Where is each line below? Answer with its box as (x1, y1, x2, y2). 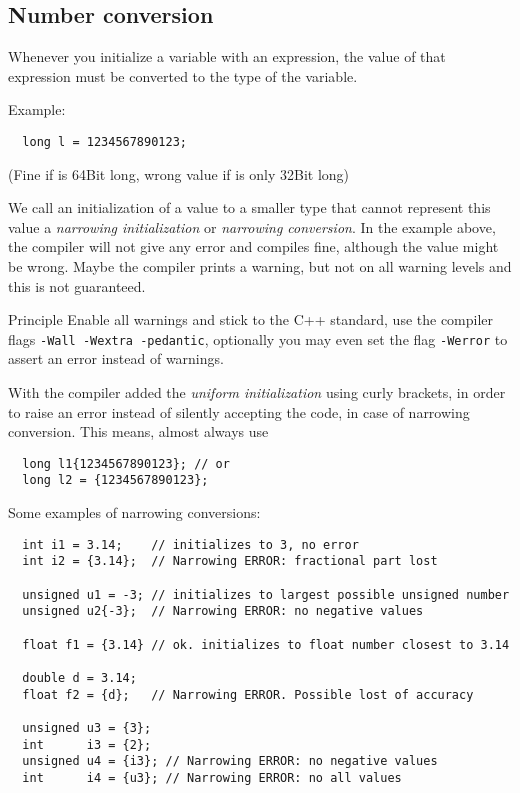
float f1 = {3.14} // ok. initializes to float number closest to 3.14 (22, 637, 510, 652)
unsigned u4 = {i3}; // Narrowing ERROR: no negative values (22, 754, 438, 769)
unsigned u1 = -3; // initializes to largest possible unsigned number (22, 587, 510, 602)
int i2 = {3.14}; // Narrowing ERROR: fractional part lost (22, 554, 438, 569)
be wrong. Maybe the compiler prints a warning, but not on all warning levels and (8, 256, 512, 277)
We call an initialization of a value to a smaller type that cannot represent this (8, 197, 491, 218)
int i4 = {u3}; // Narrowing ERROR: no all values (22, 770, 402, 785)
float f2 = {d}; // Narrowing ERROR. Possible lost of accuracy (22, 687, 474, 702)
